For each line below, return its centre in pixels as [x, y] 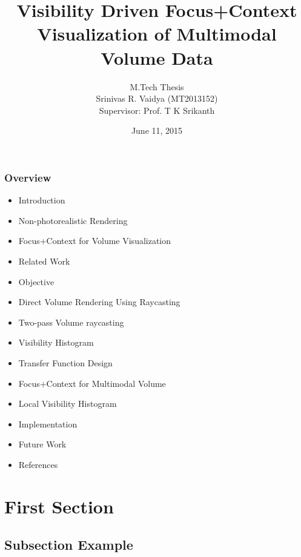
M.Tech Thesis [157, 86]
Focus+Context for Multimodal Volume [92, 383]
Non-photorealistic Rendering [73, 220]
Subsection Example [69, 545]
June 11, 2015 [157, 130]
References [38, 464]
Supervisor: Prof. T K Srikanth [157, 110]
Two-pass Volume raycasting [71, 322]
